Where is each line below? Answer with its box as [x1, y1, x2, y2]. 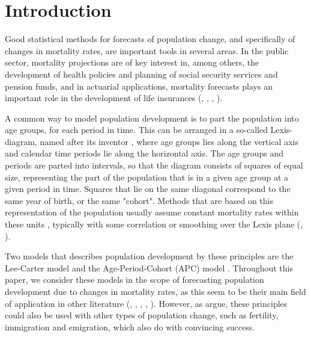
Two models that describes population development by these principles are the [5, 250, 294, 262]
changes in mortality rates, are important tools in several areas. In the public [5, 44, 289, 57]
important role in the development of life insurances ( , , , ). [5, 91, 223, 104]
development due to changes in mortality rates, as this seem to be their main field [5, 285, 306, 297]
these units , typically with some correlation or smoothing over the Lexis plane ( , [5, 218, 303, 230]
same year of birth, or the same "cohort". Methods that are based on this [5, 194, 273, 206]
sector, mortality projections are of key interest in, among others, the [5, 56, 259, 69]
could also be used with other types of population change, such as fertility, [5, 309, 279, 321]
